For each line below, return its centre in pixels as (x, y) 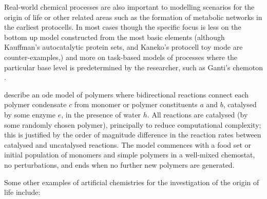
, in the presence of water (101, 114)
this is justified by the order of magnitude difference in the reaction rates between (133, 135)
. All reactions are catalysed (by (197, 114)
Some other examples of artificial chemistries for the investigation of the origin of (132, 182)
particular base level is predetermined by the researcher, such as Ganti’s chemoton (134, 67)
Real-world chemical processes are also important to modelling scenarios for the (129, 7)
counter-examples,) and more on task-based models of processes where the (121, 57)
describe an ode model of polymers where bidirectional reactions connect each (127, 94)
